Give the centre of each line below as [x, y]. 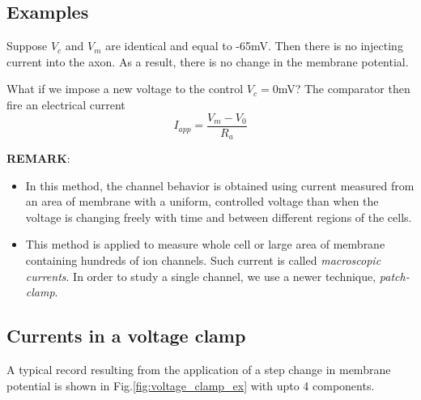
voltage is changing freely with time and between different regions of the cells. [219, 217]
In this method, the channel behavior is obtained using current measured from [220, 185]
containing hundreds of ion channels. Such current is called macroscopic [203, 260]
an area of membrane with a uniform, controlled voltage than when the [202, 201]
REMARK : [38, 158]
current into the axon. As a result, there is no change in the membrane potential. [208, 61]
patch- [394, 276]
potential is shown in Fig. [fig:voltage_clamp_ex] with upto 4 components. [191, 385]
